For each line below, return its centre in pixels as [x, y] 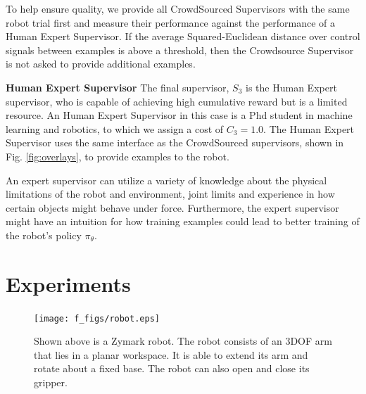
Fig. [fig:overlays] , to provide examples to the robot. [118, 156]
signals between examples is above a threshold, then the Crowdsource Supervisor [180, 50]
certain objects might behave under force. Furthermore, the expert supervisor [172, 207]
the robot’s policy [44, 235]
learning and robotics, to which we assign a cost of [115, 128]
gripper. [51, 382]
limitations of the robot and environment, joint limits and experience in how [170, 194]
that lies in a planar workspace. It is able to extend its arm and [171, 354]
